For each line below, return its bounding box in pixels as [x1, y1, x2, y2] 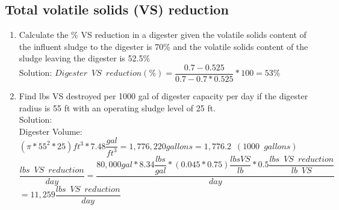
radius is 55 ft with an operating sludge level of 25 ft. [19, 101, 216, 114]
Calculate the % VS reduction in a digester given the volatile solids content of [19, 28, 306, 41]
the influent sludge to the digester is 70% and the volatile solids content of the [19, 40, 308, 52]
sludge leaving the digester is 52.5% [19, 52, 151, 64]
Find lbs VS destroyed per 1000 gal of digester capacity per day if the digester [19, 90, 308, 102]
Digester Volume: [19, 125, 82, 137]
